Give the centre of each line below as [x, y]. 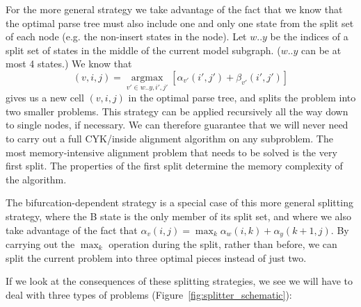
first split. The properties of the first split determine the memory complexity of [174, 166]
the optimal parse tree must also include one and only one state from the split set [180, 23]
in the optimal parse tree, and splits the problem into [242, 98]
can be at [321, 50]
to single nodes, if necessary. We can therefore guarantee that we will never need [177, 125]
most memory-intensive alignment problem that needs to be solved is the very [171, 152]
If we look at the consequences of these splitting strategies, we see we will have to [179, 281]
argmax [147, 77]
